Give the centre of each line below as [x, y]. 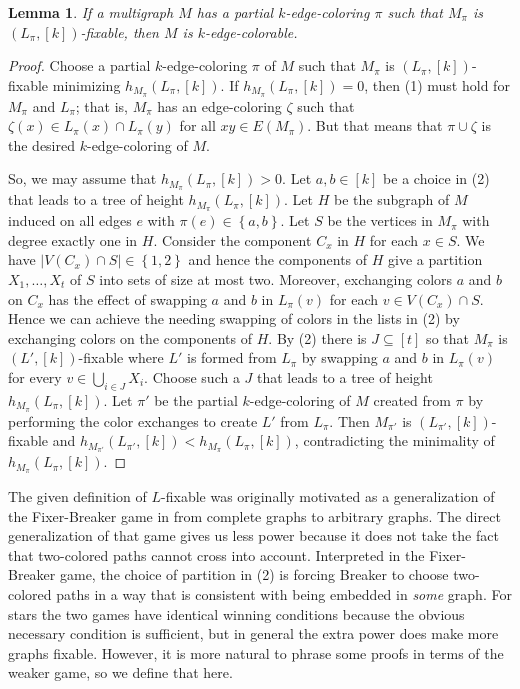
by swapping [339, 357]
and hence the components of [278, 259]
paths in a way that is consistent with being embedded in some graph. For [284, 594]
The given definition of [77, 496]
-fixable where [121, 357]
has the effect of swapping [127, 298]
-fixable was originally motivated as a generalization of [328, 496]
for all [197, 125]
